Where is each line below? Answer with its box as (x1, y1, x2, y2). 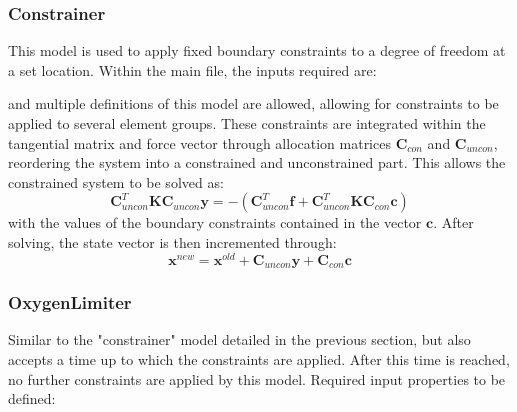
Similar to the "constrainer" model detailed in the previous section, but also (8, 329, 471, 350)
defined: (8, 388, 56, 409)
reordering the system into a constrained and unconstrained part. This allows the (8, 152, 506, 173)
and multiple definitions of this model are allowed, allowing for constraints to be (8, 93, 499, 114)
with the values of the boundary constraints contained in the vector (8, 212, 422, 233)
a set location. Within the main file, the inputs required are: (8, 59, 377, 80)
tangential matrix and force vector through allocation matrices (8, 132, 391, 153)
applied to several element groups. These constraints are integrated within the (8, 113, 486, 133)
